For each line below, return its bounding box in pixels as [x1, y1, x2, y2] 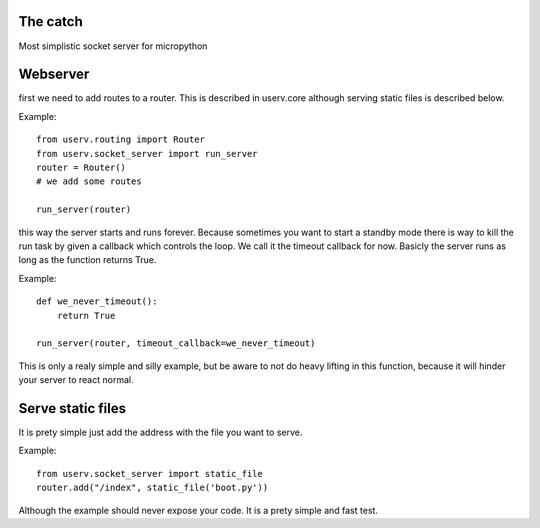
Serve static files [18, 400, 127, 417]
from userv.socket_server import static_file [36, 468, 264, 479]
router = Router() [36, 161, 127, 173]
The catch [18, 13, 84, 30]
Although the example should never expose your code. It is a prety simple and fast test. [18, 504, 379, 516]
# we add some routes [36, 176, 142, 187]
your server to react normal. [18, 374, 134, 386]
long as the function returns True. [18, 254, 157, 266]
